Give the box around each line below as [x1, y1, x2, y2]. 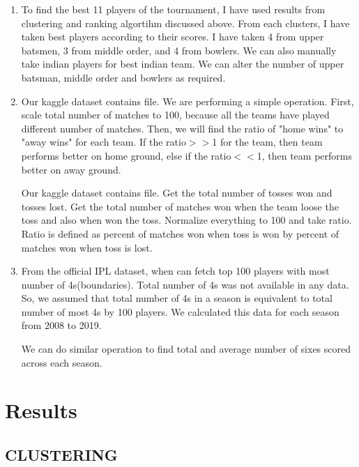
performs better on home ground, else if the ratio [21, 148, 231, 162]
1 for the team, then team [212, 135, 323, 149]
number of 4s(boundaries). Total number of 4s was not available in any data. [21, 277, 349, 291]
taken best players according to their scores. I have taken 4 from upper [21, 29, 324, 44]
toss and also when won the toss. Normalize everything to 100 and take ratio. [21, 213, 352, 227]
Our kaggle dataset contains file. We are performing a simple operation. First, [21, 93, 354, 108]
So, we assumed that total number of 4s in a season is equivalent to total [21, 291, 333, 305]
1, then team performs [257, 148, 352, 162]
